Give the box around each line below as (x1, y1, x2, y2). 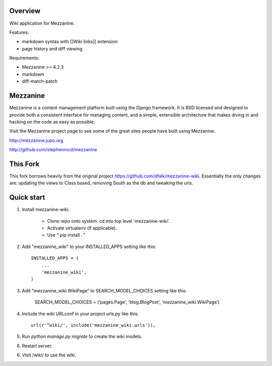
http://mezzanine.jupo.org (9, 137, 63, 143)
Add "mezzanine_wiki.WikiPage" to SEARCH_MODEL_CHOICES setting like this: (22, 287, 187, 293)
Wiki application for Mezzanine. (9, 20, 75, 26)
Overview (9, 7, 41, 15)
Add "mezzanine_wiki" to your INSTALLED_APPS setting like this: (22, 243, 157, 250)
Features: (9, 29, 29, 35)
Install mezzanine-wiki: (22, 207, 70, 213)
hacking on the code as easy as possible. (9, 118, 95, 125)
